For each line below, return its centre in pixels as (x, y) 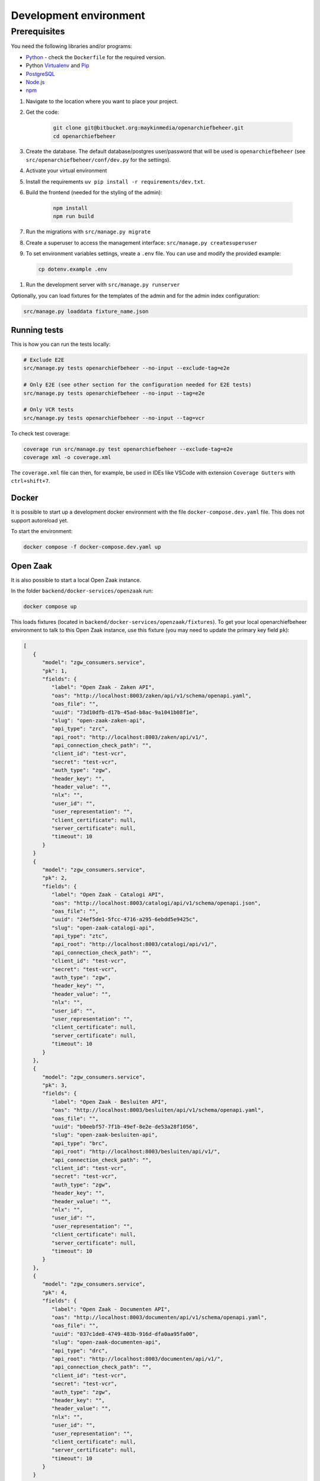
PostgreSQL (41, 73)
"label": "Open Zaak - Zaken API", (103, 687)
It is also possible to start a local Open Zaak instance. (76, 580)
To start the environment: (42, 531)
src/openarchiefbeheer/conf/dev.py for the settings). (98, 159)
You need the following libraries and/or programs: (72, 46)
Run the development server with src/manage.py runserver (103, 285)
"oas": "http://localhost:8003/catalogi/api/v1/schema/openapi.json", (156, 903)
